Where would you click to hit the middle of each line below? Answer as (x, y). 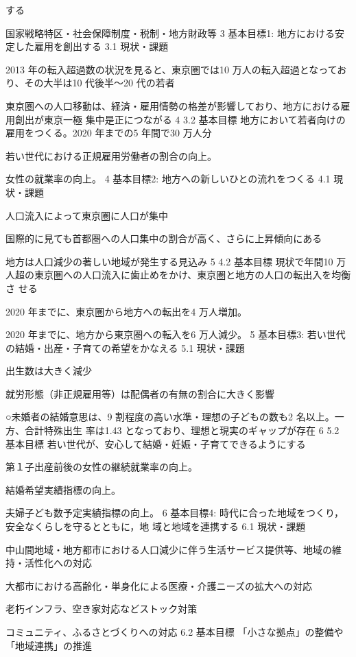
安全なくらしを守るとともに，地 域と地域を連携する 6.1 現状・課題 (156, 526)
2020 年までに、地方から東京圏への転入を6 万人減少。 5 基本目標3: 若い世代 (176, 334)
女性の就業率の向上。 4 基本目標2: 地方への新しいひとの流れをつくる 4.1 (168, 179)
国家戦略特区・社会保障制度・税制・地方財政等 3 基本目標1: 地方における (170, 33)
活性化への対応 (58, 563)
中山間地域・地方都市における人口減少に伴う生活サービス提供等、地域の (169, 549)
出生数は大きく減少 (49, 371)
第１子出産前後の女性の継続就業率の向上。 (102, 467)
